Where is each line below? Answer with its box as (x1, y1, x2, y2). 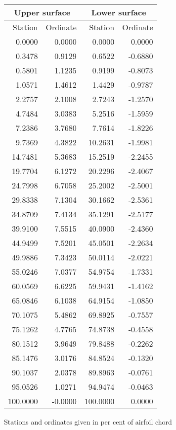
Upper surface (14, 6, 71, 18)
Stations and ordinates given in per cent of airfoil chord (4, 417, 172, 427)
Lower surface (91, 6, 146, 18)
